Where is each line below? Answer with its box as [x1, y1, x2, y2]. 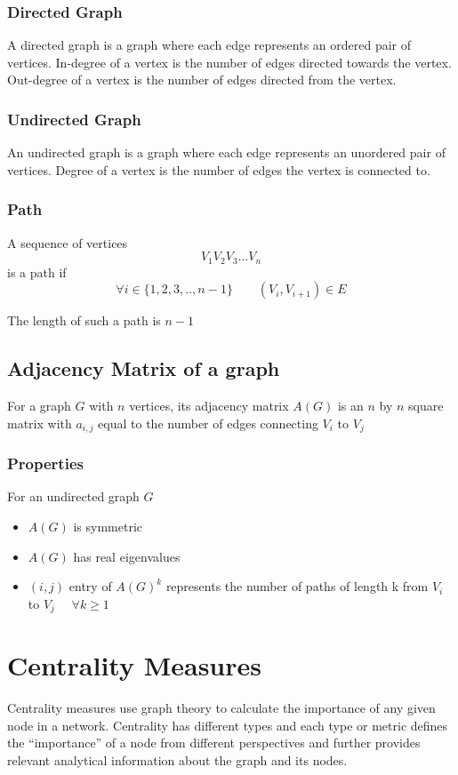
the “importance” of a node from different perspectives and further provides [7, 733, 421, 752]
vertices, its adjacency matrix [129, 396, 289, 415]
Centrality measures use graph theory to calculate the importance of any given [7, 699, 436, 717]
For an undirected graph [7, 487, 140, 506]
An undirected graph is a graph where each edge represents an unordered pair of [7, 143, 446, 162]
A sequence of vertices [7, 233, 128, 252]
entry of [68, 577, 112, 595]
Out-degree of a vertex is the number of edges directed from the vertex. [7, 70, 397, 89]
